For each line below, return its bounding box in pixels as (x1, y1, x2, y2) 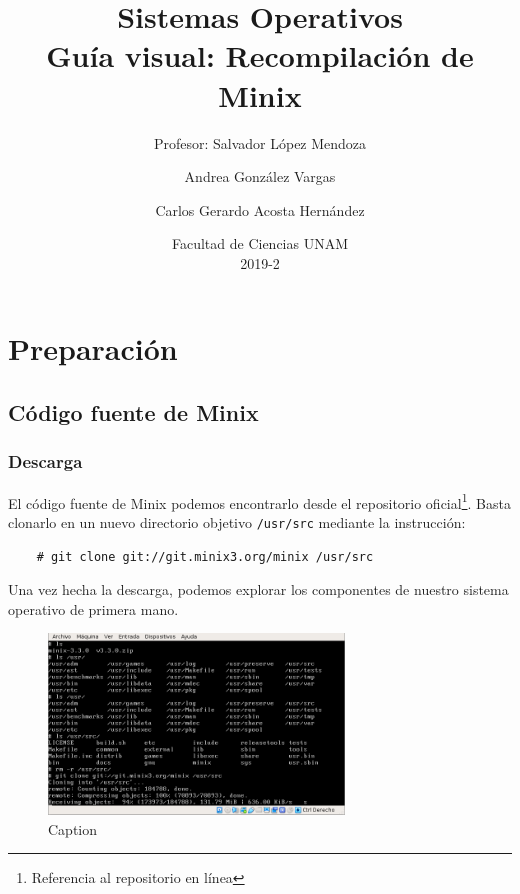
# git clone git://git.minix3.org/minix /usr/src (36, 549, 374, 564)
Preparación (8, 328, 178, 369)
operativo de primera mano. (8, 598, 179, 619)
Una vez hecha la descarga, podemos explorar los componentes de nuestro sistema (8, 579, 509, 600)
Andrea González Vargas (184, 166, 336, 187)
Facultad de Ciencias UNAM (171, 233, 349, 254)
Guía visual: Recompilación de (46, 35, 474, 76)
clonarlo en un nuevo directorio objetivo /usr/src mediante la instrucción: (8, 511, 466, 532)
